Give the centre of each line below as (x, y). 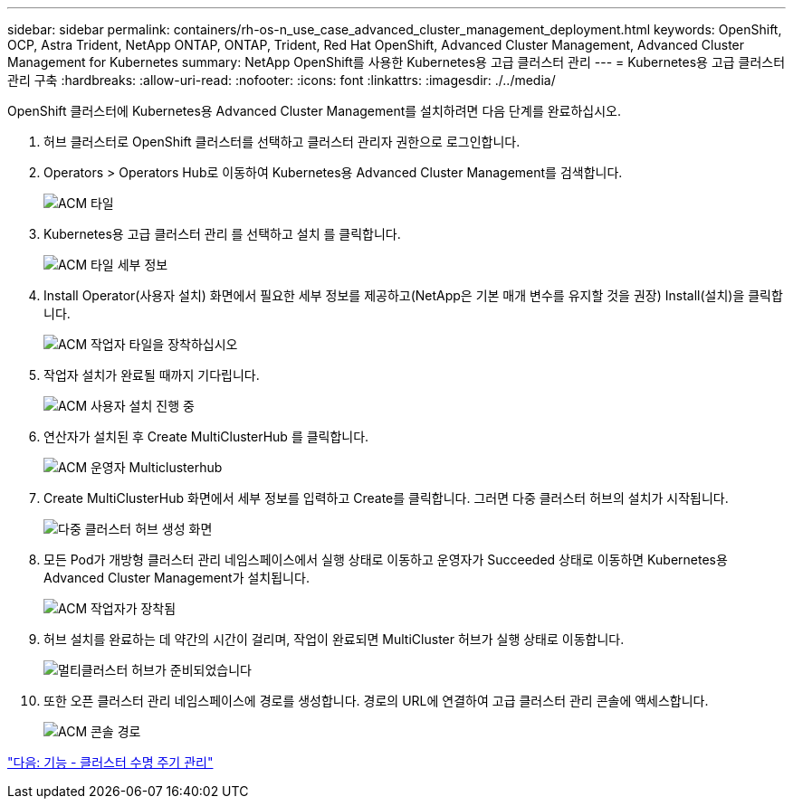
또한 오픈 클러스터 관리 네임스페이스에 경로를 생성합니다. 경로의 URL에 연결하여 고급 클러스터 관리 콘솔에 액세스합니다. (376, 701)
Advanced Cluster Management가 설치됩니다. (177, 578)
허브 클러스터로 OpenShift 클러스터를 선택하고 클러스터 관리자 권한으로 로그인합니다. (282, 142)
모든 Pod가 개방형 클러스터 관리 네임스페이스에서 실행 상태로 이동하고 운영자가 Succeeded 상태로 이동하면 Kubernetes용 (386, 559)
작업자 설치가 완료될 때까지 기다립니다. (152, 375)
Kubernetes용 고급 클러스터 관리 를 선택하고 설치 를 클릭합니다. (222, 234)
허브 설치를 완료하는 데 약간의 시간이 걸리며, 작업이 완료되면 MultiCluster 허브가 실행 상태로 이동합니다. (334, 639)
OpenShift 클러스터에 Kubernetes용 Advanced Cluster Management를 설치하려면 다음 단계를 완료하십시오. (315, 111)
